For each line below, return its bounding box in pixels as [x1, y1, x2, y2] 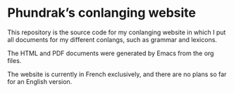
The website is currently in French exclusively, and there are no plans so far [7, 70, 227, 78]
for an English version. [7, 77, 73, 85]
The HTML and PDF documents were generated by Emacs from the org [7, 49, 214, 57]
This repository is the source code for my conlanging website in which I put [7, 28, 226, 36]
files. [7, 56, 22, 64]
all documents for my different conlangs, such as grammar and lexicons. [7, 35, 217, 43]
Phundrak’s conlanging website [7, 5, 196, 21]
